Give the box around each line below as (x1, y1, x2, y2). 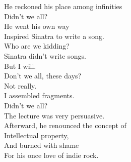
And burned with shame (4, 140, 79, 150)
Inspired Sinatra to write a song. (4, 30, 105, 41)
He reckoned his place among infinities (4, 1, 122, 11)
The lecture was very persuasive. (4, 110, 105, 120)
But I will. (4, 60, 36, 71)
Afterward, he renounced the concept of (4, 120, 126, 131)
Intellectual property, (4, 130, 69, 140)
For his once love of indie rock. (4, 149, 99, 160)
